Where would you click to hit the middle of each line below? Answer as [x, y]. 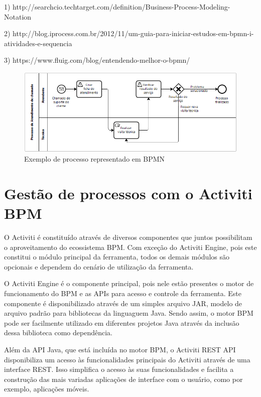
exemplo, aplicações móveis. [47, 389]
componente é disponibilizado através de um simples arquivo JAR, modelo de [123, 303]
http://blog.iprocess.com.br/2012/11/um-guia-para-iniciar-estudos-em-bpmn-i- [133, 33]
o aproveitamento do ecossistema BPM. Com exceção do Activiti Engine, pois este [130, 247]
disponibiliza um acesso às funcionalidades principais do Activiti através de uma [127, 359]
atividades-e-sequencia [38, 43]
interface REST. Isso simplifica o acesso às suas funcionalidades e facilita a [119, 369]
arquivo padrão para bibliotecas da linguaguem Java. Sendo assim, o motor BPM [129, 313]
